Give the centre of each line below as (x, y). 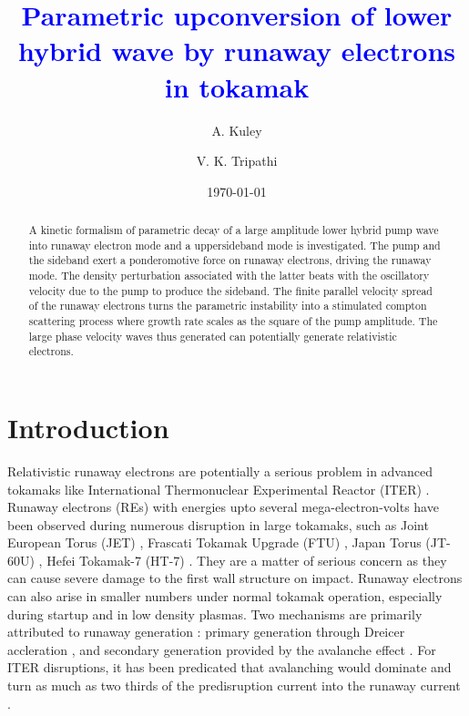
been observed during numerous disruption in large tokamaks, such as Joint (218, 524)
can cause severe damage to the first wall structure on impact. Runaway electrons (235, 578)
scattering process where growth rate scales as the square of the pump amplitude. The (233, 321)
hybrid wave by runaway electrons (237, 51)
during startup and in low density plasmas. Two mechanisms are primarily (215, 614)
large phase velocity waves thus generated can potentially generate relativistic (213, 336)
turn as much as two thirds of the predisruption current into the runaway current (234, 685)
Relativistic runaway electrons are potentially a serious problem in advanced (220, 471)
